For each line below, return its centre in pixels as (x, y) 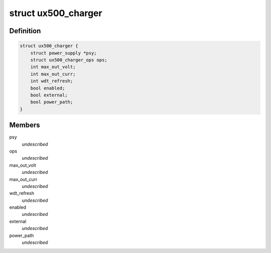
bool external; (49, 95)
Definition (25, 31)
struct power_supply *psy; (64, 53)
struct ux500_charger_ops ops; (69, 60)
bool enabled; (48, 88)
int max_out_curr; (53, 74)
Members (25, 125)
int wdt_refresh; (52, 81)
